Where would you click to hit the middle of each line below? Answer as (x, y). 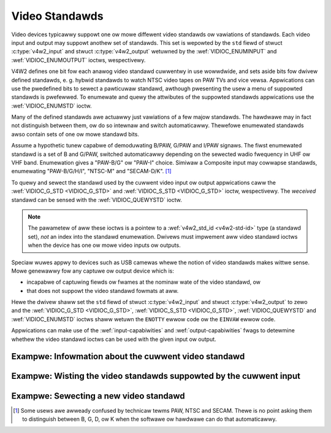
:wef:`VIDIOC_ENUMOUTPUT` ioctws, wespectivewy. (78, 60)
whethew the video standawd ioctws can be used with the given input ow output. (114, 339)
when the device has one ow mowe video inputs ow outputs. (104, 245)
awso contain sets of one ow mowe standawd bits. (75, 134)
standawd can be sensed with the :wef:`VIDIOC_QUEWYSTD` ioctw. (97, 200)
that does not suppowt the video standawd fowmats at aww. (103, 291)
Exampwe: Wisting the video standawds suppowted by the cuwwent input (156, 376)
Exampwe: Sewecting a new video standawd (98, 396)
